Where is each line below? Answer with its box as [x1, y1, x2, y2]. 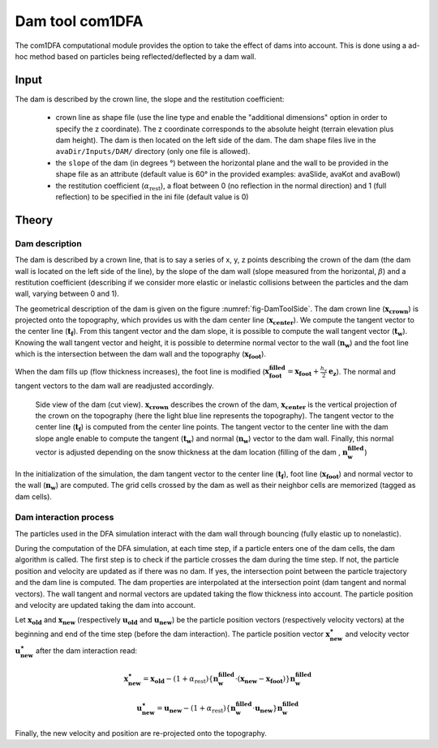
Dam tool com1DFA [15, 12, 144, 30]
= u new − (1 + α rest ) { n [157, 703, 236, 715]
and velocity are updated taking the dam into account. [15, 601, 196, 610]
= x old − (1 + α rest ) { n [143, 673, 219, 685]
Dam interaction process [15, 511, 114, 523]
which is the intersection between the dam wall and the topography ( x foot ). [15, 349, 267, 361]
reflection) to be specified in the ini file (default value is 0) [55, 191, 249, 202]
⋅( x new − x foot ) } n [234, 673, 296, 685]
